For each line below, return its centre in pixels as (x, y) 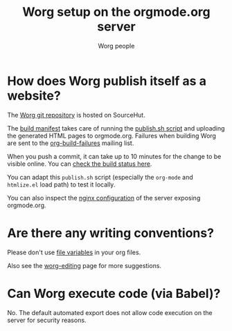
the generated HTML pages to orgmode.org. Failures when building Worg (112, 135)
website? (34, 96)
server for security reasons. (47, 320)
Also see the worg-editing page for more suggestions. (84, 265)
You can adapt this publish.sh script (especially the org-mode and (100, 177)
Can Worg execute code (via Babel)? (114, 293)
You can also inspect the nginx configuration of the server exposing (104, 198)
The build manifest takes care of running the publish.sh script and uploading (116, 128)
